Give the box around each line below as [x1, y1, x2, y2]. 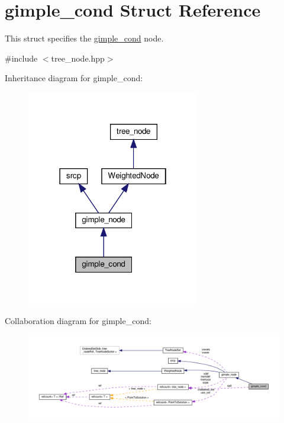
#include [5, 52, 38, 64]
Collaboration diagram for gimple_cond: [5, 315, 151, 327]
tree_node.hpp [51, 52, 105, 64]
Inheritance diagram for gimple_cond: [5, 72, 143, 84]
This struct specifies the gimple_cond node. [5, 32, 164, 44]
